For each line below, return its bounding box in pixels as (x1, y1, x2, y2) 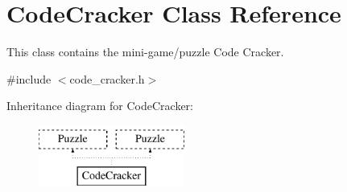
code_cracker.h (69, 70, 145, 87)
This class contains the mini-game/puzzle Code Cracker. (6, 43, 284, 60)
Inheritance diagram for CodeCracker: (6, 97, 193, 114)
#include (6, 70, 52, 87)
